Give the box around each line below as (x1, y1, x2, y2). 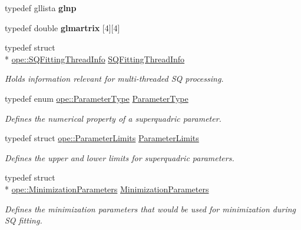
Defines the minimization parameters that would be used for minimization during (5, 202, 296, 215)
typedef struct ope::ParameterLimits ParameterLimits (5, 132, 199, 144)
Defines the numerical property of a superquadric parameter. (5, 112, 221, 124)
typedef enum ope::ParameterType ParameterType (5, 92, 188, 104)
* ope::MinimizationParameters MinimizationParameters (5, 182, 209, 195)
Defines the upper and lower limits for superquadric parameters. (5, 151, 234, 164)
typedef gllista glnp (5, 2, 77, 14)
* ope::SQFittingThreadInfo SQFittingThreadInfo (5, 52, 185, 65)
